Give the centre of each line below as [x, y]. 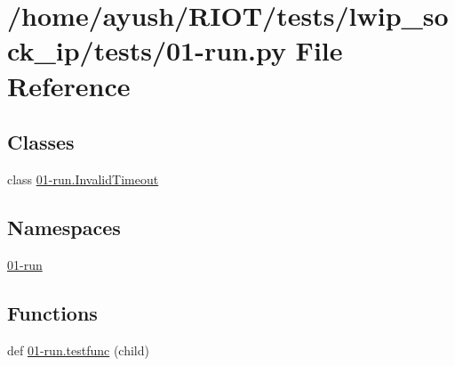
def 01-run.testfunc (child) [78, 350]
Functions [52, 312]
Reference [69, 85]
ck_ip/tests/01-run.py [147, 50]
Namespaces [64, 227]
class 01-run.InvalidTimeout [83, 179]
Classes [41, 142]
